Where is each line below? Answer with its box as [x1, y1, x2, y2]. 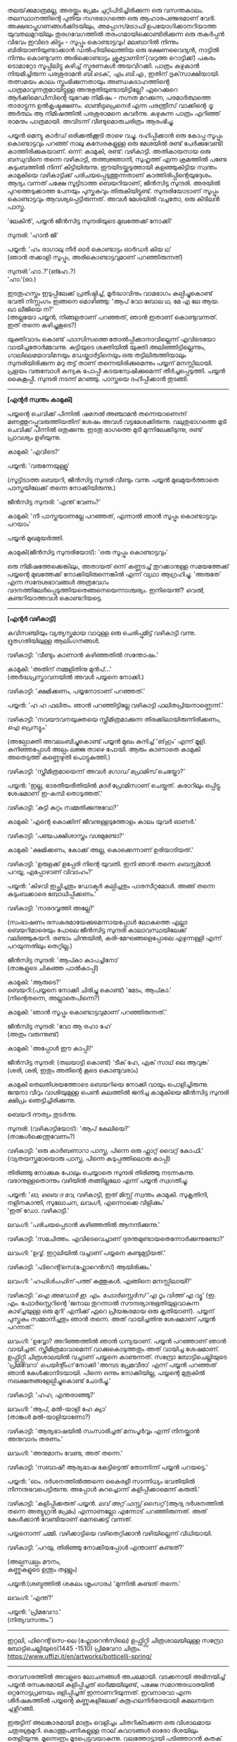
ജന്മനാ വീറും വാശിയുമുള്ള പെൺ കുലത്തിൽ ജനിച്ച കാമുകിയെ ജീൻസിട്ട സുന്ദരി [7, 1088, 229, 1096]
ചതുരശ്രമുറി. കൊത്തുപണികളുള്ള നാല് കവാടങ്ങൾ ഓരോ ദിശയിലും [7, 1726, 198, 1734]
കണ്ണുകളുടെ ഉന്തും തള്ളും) [7, 1566, 77, 1573]
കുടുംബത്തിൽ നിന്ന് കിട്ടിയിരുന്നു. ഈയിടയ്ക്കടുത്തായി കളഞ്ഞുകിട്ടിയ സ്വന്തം [7, 163, 217, 171]
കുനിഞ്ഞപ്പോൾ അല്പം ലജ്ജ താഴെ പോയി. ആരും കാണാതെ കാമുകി [7, 745, 201, 754]
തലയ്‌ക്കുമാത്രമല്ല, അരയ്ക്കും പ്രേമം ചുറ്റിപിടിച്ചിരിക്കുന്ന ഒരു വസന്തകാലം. [7, 6, 204, 14]
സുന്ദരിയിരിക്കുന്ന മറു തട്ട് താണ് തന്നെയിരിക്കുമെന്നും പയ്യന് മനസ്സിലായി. [7, 359, 213, 367]
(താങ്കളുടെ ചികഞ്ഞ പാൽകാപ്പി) [7, 964, 99, 972]
